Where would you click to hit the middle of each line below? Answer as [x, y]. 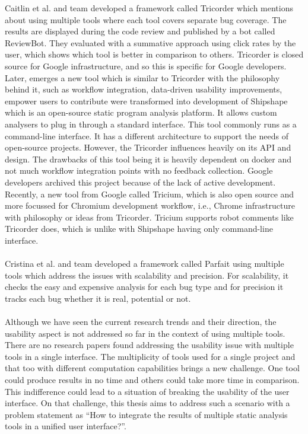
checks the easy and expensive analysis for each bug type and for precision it [144, 287]
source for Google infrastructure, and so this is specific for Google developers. [146, 66]
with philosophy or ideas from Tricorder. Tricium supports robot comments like [149, 217]
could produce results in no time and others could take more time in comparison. [152, 379]
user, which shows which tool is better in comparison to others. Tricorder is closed [154, 54]
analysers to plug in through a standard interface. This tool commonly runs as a [151, 124]
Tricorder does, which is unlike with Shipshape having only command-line [139, 229]
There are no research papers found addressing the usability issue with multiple [149, 345]
